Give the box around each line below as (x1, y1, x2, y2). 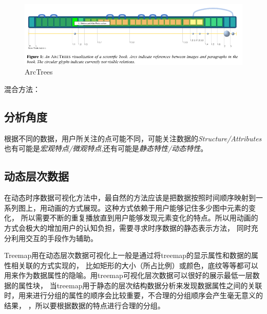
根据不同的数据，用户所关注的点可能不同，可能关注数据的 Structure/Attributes (4, 133, 262, 143)
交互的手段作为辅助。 (25, 232, 98, 243)
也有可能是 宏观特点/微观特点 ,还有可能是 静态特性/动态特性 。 (4, 143, 208, 154)
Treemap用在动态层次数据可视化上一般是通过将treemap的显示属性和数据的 (4, 250, 252, 261)
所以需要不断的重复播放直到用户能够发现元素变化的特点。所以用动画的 (21, 212, 258, 223)
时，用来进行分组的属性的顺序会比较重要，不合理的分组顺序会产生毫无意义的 (4, 290, 263, 301)
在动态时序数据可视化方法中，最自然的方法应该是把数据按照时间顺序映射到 (4, 192, 256, 203)
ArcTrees (25, 66, 53, 77)
